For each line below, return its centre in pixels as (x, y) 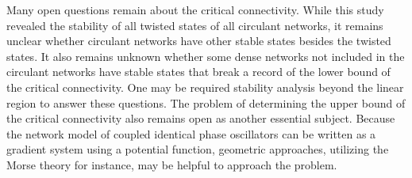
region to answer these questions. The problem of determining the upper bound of (206, 102)
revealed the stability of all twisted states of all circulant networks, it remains (195, 25)
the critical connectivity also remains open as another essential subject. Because (201, 118)
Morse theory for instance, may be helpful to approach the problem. (172, 164)
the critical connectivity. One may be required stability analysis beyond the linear (205, 87)
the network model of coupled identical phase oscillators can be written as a (191, 133)
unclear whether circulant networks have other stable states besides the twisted (199, 41)
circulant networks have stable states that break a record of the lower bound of (198, 72)
